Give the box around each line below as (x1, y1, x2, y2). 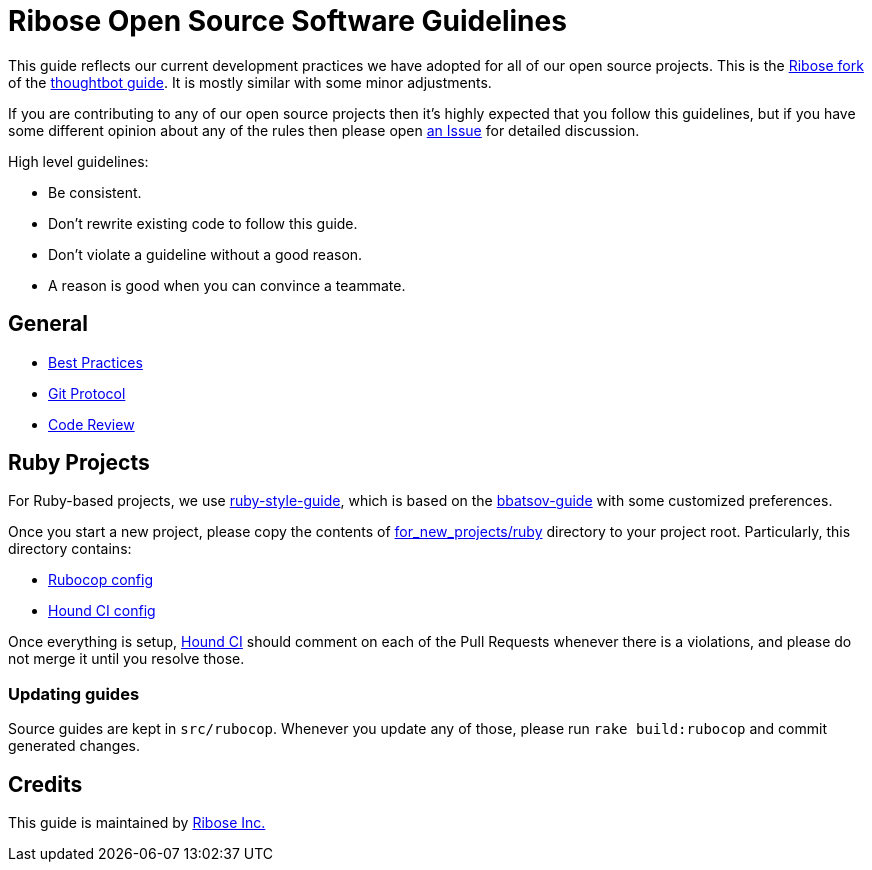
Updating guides (8, 683, 140, 704)
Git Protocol (48, 384, 126, 402)
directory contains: (8, 540, 132, 558)
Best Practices (48, 353, 143, 371)
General (8, 311, 89, 337)
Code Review (48, 415, 135, 433)
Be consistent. (48, 183, 142, 201)
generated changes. (8, 737, 141, 755)
